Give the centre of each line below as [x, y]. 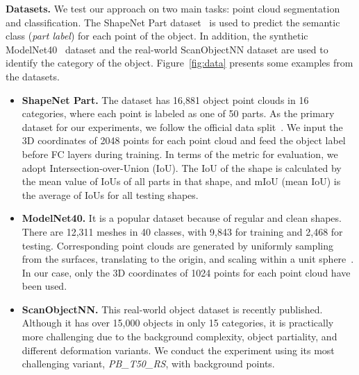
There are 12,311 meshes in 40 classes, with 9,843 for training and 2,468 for [182, 231]
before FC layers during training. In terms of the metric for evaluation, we [180, 154]
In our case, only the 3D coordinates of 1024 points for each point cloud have [186, 272]
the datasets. [33, 76]
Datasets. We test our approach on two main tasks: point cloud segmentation [173, 8]
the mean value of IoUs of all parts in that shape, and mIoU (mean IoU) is [181, 181]
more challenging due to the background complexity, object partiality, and [179, 337]
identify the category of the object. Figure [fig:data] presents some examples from [179, 63]
